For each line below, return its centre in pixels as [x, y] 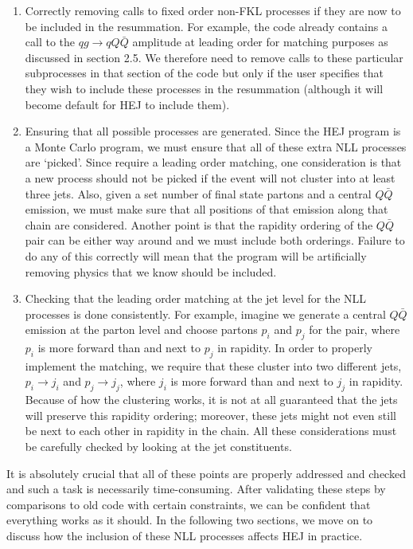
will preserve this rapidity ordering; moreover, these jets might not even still [210, 415]
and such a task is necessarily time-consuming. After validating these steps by [196, 489]
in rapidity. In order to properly [295, 348]
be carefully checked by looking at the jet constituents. [158, 447]
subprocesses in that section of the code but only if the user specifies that [205, 73]
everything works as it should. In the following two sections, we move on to [190, 520]
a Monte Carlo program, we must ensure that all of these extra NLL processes [216, 146]
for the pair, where [355, 329]
